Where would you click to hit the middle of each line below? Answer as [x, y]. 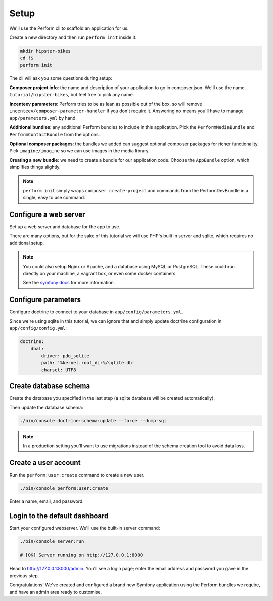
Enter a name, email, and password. [47, 501]
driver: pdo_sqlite [65, 356]
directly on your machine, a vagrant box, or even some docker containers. [100, 274]
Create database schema [50, 386]
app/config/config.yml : [38, 328]
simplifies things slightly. [35, 167]
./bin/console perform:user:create [64, 488]
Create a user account [45, 463]
